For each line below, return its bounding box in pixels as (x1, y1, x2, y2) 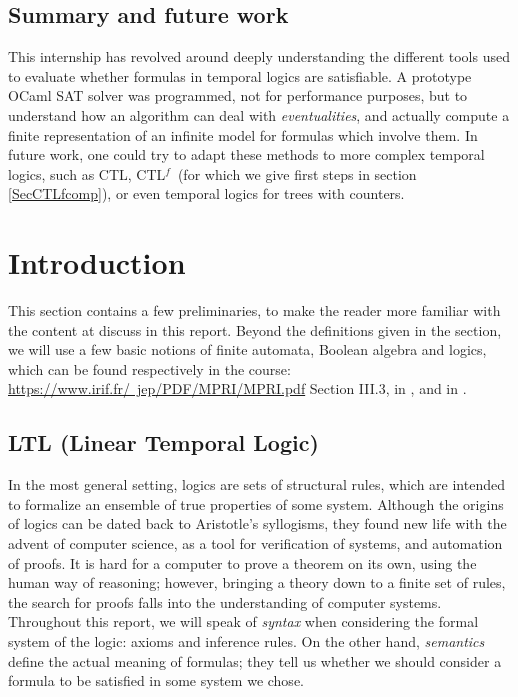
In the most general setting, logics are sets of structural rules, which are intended (8, 474, 505, 495)
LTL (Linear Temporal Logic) (8, 427, 319, 458)
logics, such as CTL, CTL (8, 163, 166, 184)
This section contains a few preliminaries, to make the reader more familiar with (8, 300, 501, 321)
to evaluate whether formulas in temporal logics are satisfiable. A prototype (8, 65, 472, 86)
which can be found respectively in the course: (8, 358, 291, 379)
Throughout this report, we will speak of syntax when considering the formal (8, 611, 479, 632)
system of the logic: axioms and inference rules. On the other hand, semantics (8, 631, 485, 651)
